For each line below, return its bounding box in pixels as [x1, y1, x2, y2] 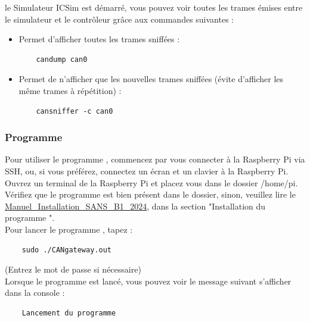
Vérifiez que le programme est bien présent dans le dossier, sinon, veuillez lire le [5, 188, 296, 201]
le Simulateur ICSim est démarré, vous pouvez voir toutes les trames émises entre [5, 1, 303, 13]
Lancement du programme [21, 308, 116, 317]
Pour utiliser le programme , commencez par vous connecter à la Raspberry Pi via [5, 153, 305, 165]
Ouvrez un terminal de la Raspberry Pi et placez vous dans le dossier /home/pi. [5, 176, 298, 189]
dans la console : [5, 286, 65, 299]
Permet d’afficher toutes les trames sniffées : [18, 33, 180, 45]
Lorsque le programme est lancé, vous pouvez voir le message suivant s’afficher [5, 274, 292, 287]
